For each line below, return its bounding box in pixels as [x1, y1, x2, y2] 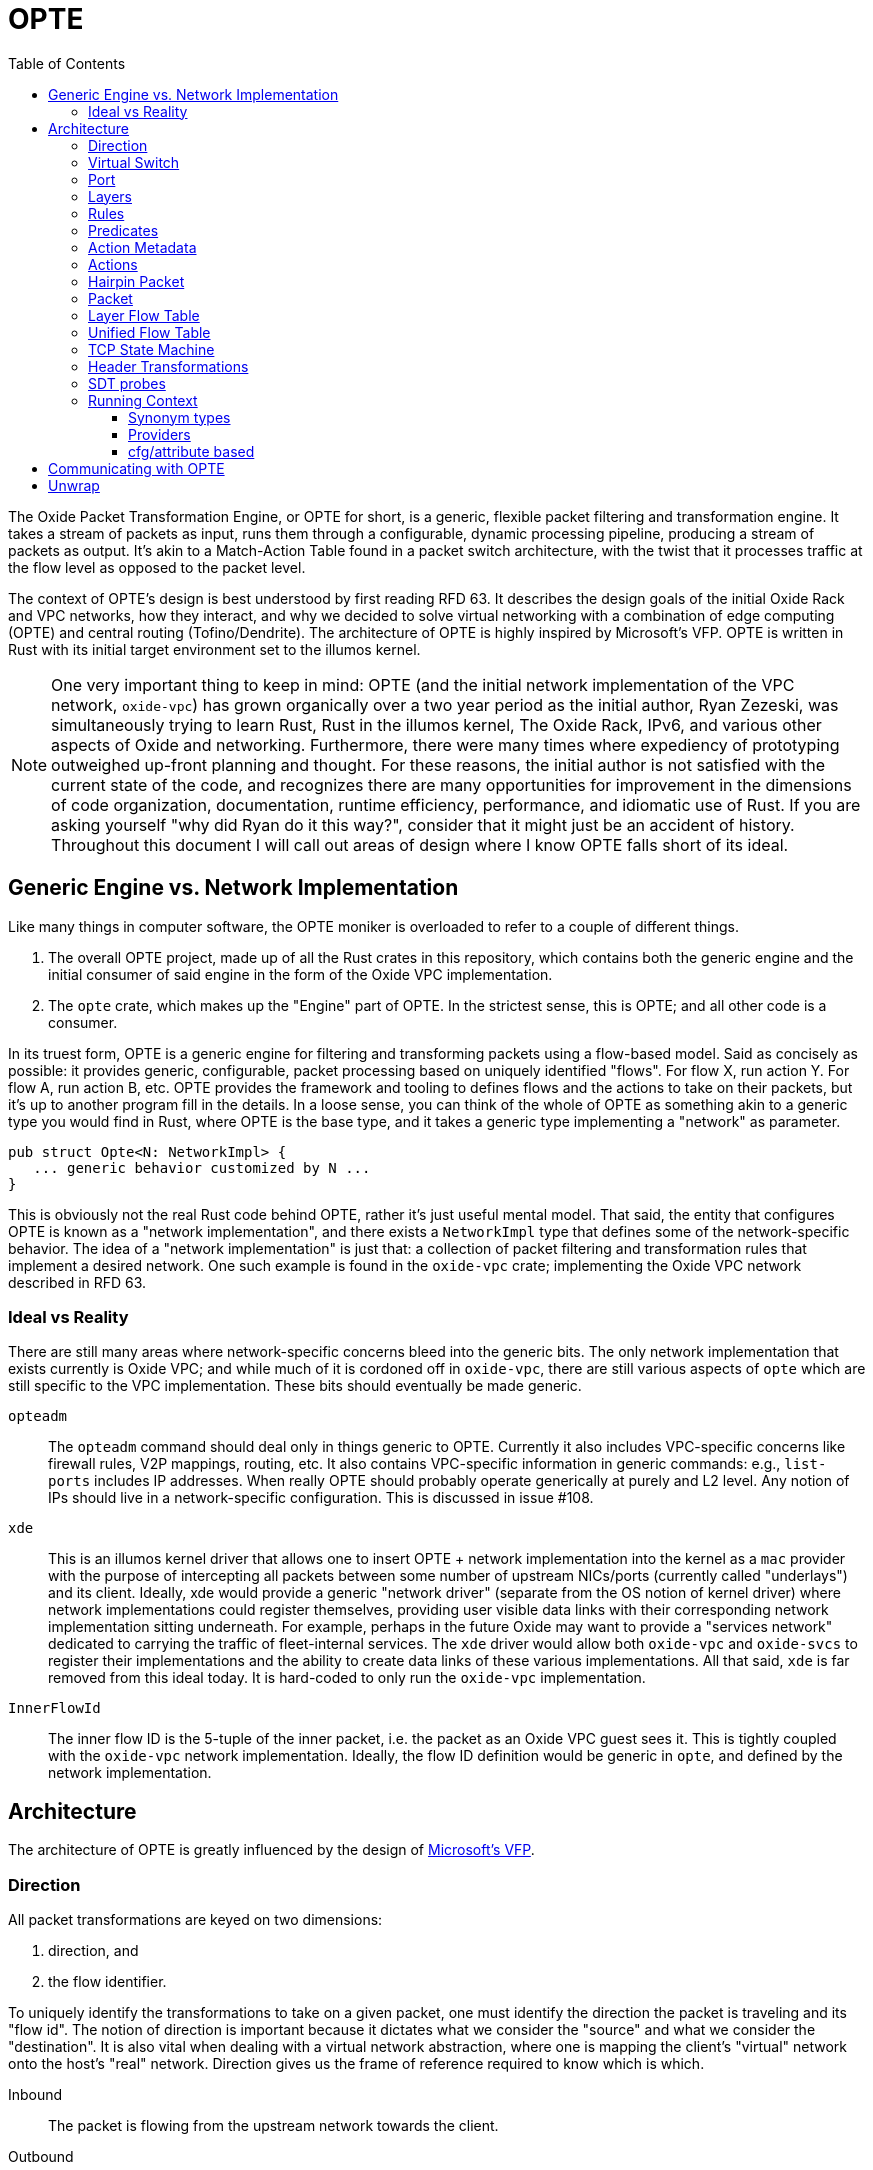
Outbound [8, 2147, 74, 2165]
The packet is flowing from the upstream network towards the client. [48, 2116, 499, 2134]
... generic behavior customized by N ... [33, 1159, 371, 1176]
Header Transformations [88, 357, 249, 375]
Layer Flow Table [88, 306, 200, 324]
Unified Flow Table [88, 323, 211, 341]
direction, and [48, 1941, 139, 1959]
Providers [128, 425, 191, 443]
